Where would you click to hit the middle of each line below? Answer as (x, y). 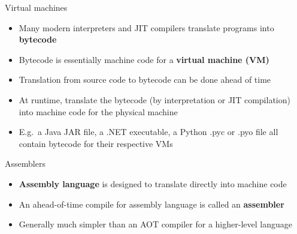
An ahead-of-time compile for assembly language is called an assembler (151, 204)
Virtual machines (36, 7)
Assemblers (25, 163)
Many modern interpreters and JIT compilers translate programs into (146, 27)
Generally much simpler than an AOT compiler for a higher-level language (155, 224)
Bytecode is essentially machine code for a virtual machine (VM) (144, 59)
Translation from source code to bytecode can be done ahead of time (145, 79)
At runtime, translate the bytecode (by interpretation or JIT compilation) (154, 99)
